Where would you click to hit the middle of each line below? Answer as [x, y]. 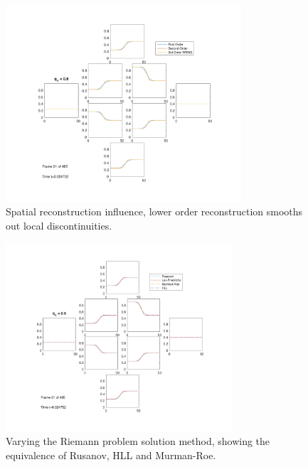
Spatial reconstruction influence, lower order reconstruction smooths [154, 211]
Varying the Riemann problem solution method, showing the [138, 441]
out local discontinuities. [59, 225]
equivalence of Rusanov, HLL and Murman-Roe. [111, 455]
